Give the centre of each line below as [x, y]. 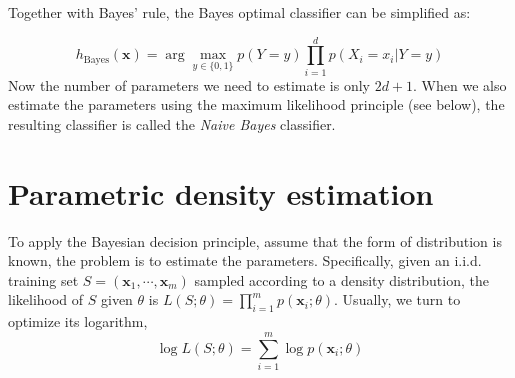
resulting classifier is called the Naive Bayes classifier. [172, 123]
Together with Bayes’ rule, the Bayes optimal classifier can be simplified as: [239, 12]
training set [43, 279]
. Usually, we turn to [397, 299]
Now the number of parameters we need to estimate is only [189, 84]
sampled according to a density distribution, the [341, 279]
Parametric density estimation [221, 192]
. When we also [460, 84]
